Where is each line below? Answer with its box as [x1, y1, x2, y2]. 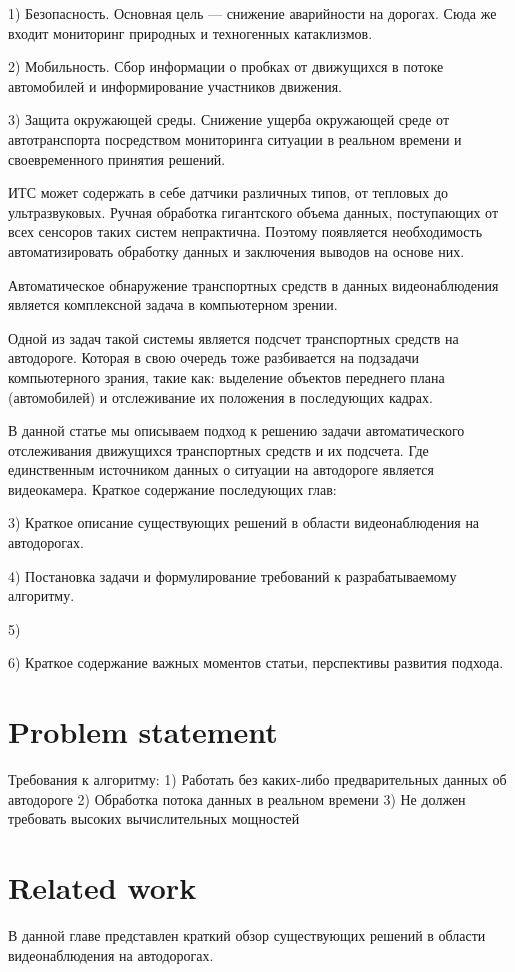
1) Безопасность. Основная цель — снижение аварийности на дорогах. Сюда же [8, 3, 497, 23]
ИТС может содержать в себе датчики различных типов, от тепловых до [8, 182, 449, 203]
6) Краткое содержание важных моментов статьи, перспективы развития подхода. [8, 652, 504, 673]
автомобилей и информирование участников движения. [8, 75, 342, 96]
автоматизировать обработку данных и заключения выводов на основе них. [8, 240, 465, 261]
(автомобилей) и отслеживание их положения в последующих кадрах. [8, 386, 433, 407]
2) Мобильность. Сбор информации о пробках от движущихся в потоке [8, 56, 444, 77]
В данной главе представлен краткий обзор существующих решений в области [8, 925, 486, 946]
